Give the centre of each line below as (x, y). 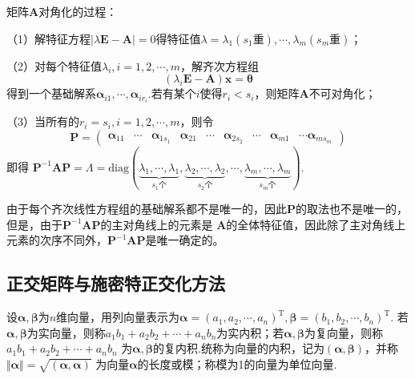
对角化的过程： (78, 11)
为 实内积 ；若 (250, 332)
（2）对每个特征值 (54, 65)
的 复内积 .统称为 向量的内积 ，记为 (238, 348)
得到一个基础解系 (51, 93)
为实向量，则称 (66, 332)
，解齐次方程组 (219, 65)
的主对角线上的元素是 (157, 224)
